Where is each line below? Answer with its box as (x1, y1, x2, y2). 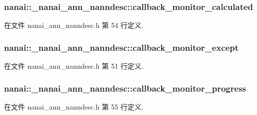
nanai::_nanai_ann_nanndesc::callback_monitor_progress (4, 82, 246, 94)
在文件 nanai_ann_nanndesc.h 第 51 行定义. (4, 61, 144, 71)
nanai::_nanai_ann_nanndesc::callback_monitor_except (4, 41, 239, 53)
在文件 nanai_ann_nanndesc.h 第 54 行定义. (4, 20, 144, 30)
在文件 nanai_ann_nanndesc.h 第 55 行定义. (4, 101, 144, 112)
